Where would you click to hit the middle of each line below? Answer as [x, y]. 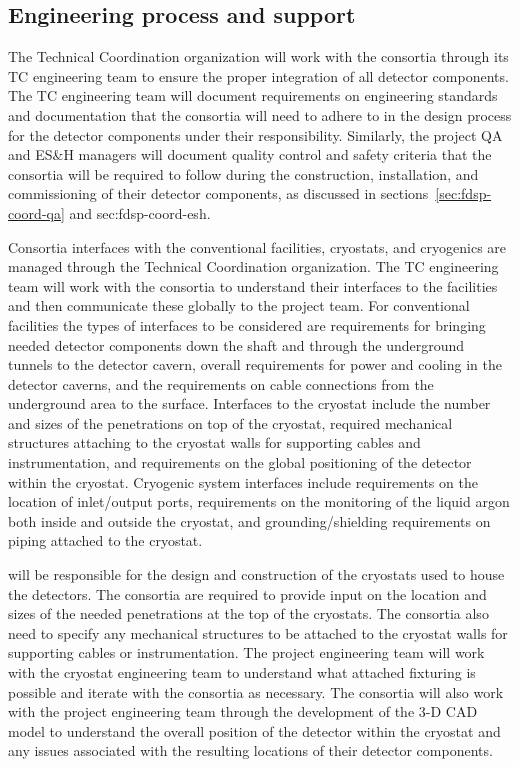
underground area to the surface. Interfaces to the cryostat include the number [249, 403]
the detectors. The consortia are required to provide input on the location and [247, 593]
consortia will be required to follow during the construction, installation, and [243, 173]
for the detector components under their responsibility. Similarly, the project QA [255, 134]
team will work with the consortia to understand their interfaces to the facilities [253, 285]
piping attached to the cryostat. [105, 540]
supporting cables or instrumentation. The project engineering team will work [246, 652]
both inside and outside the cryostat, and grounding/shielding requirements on [249, 520]
